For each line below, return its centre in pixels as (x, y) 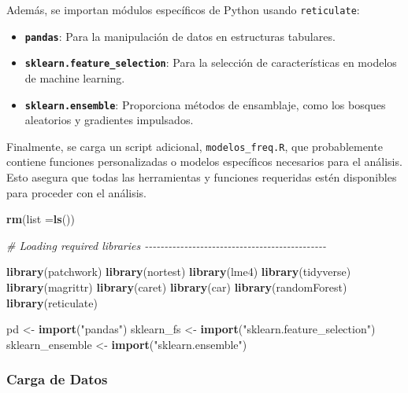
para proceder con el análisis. (76, 192)
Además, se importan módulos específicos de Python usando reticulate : (183, 9)
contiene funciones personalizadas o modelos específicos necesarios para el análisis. (204, 162)
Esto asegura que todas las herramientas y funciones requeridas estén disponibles (202, 177)
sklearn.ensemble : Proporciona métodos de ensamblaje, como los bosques (205, 104)
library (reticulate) (52, 302)
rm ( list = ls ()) (41, 219)
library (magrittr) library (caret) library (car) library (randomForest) (177, 287)
